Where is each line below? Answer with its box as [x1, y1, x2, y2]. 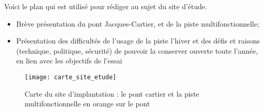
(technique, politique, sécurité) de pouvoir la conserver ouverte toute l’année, [16, 45, 258, 56]
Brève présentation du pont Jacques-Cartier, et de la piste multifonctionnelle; [16, 18, 259, 29]
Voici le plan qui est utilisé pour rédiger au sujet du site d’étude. [4, 1, 207, 11]
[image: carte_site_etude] [25, 73, 116, 81]
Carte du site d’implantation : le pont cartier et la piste [25, 88, 199, 99]
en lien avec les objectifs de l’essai [16, 55, 123, 66]
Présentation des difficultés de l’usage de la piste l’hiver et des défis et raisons [16, 35, 260, 46]
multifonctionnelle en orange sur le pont [25, 98, 150, 109]
